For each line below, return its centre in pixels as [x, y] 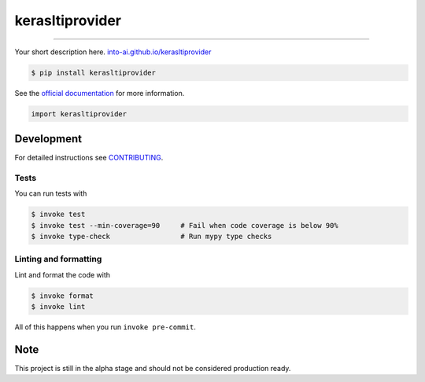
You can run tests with [51, 193]
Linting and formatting [58, 259]
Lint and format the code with [62, 274]
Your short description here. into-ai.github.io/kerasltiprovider [113, 52]
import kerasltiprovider [79, 114]
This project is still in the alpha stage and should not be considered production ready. [153, 368]
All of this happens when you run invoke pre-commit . [105, 327]
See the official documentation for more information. [100, 93]
